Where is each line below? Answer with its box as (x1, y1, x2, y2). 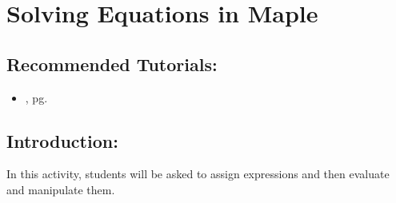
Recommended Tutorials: (6, 51, 218, 76)
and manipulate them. (6, 181, 115, 197)
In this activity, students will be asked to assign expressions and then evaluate (6, 165, 390, 182)
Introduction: (6, 128, 118, 153)
